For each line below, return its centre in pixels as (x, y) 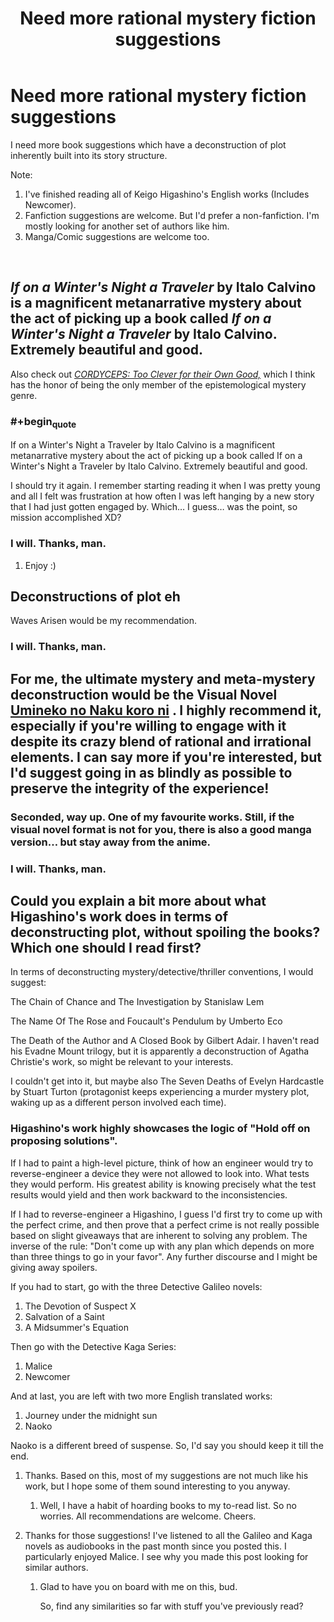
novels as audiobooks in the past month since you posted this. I (155, 1546)
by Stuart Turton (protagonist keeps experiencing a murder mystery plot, (160, 1092)
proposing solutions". (64, 1141)
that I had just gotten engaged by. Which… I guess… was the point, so (154, 507)
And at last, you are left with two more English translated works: (141, 1396)
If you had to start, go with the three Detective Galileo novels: (136, 1286)
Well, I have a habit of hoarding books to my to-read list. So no (168, 1505)
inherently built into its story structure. (89, 155)
